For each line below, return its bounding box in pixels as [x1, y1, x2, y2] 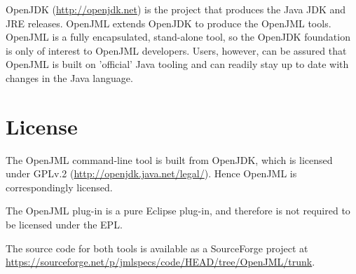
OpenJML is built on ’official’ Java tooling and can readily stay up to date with [6, 57, 349, 71]
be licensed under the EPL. [6, 217, 123, 232]
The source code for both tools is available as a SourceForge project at [6, 240, 308, 255]
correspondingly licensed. [6, 179, 113, 194]
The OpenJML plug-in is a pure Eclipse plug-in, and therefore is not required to [6, 203, 350, 218]
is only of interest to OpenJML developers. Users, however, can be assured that [6, 43, 347, 57]
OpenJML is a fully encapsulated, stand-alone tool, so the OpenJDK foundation [6, 29, 350, 44]
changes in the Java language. [6, 70, 133, 85]
